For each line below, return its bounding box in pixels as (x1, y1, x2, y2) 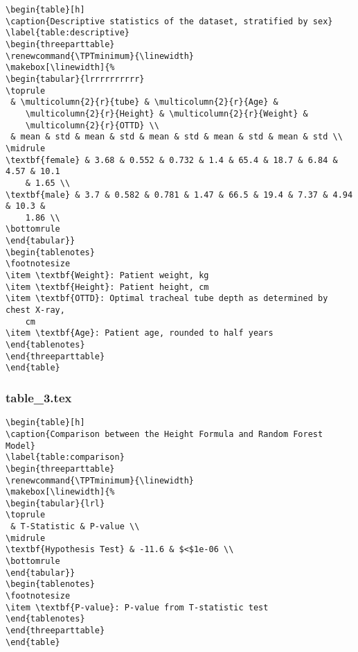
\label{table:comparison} (6, 452, 125, 463)
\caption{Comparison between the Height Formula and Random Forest (6, 429, 323, 439)
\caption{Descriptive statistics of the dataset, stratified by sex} (6, 16, 333, 26)
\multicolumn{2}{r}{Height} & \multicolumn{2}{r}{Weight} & (25, 108, 308, 119)
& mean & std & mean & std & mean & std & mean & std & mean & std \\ (10, 132, 343, 142)
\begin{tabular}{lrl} (6, 498, 105, 508)
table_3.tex (6, 388, 72, 406)
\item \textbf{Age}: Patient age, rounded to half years (6, 328, 274, 338)
